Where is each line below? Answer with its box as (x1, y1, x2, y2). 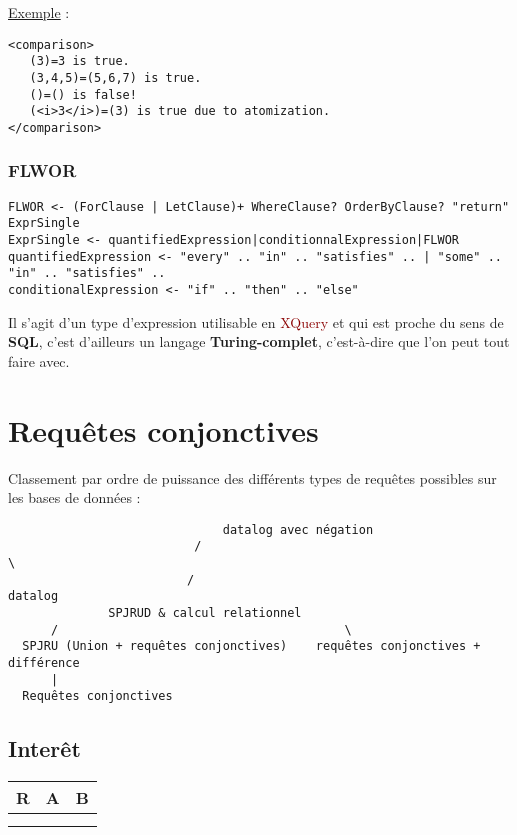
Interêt (8, 733, 81, 764)
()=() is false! (29, 87, 137, 102)
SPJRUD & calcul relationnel (108, 606, 302, 621)
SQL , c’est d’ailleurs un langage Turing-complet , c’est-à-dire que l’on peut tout (8, 331, 510, 352)
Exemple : (8, 2, 70, 22)
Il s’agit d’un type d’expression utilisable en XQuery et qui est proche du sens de (8, 311, 504, 332)
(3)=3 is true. (29, 54, 130, 69)
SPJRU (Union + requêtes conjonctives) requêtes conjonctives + (22, 639, 481, 654)
